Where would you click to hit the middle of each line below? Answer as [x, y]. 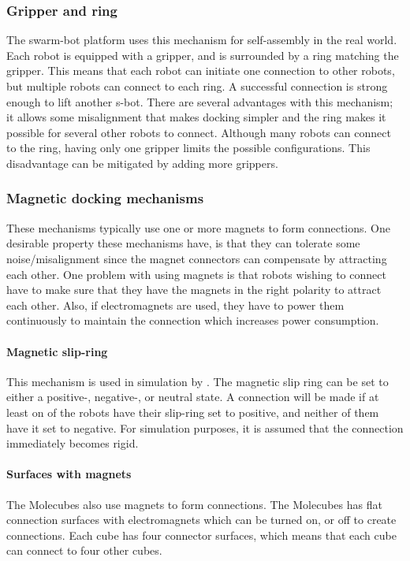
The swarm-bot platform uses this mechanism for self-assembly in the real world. [202, 40]
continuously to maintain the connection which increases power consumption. [193, 320]
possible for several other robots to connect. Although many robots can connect [199, 132]
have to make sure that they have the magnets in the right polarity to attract [194, 290]
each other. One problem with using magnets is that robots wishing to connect [196, 274]
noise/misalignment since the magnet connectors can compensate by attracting [197, 258]
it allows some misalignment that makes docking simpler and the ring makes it [196, 117]
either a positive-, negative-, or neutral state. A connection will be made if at [193, 397]
